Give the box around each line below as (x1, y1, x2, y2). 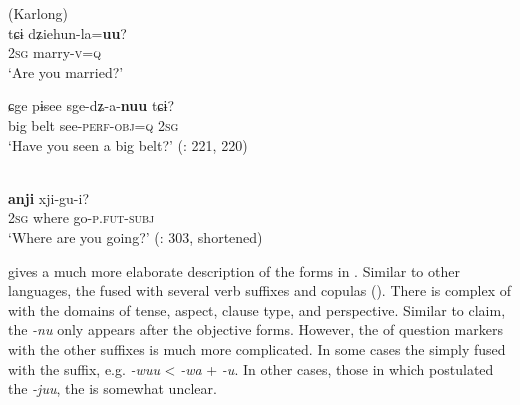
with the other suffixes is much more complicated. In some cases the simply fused (8, 338, 506, 359)
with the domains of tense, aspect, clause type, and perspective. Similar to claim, (8, 299, 506, 320)
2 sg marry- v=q (8, 42, 101, 63)
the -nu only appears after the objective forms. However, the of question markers (8, 319, 503, 340)
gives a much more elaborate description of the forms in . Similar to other (8, 260, 460, 281)
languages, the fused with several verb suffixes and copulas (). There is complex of (8, 280, 512, 301)
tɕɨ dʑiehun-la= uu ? (8, 22, 127, 43)
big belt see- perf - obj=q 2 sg (8, 114, 179, 135)
